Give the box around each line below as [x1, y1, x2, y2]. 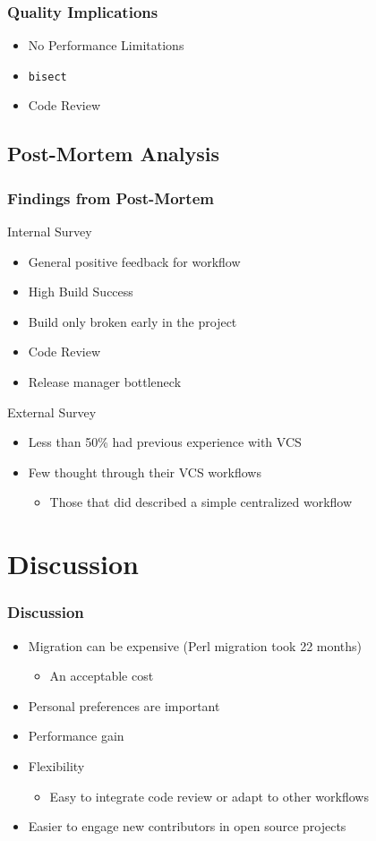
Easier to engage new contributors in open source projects [28, 817, 346, 836]
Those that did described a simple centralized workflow [49, 493, 353, 511]
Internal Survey [7, 222, 92, 241]
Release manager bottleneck [28, 373, 182, 391]
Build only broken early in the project [28, 312, 237, 330]
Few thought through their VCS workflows [28, 462, 261, 481]
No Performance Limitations [28, 36, 184, 55]
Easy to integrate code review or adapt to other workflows [49, 786, 369, 805]
